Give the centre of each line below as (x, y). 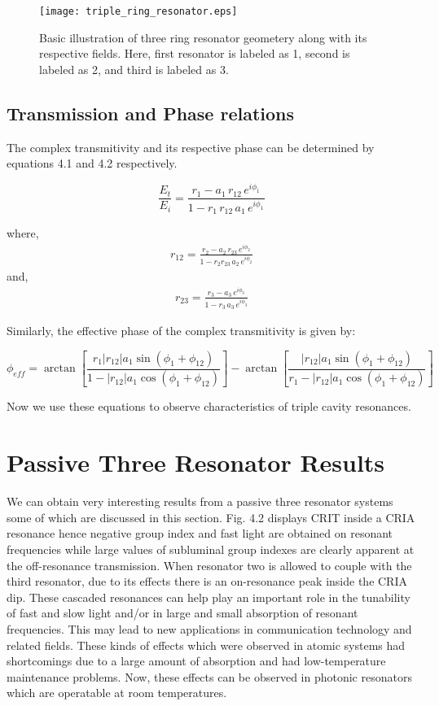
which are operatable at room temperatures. (117, 693)
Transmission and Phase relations (151, 113)
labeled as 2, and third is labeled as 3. (134, 69)
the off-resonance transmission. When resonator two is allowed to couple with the (209, 565)
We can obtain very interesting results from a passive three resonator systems (200, 501)
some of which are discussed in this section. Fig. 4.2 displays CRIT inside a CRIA (211, 517)
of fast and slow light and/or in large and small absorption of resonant (182, 613)
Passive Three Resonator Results (196, 462)
